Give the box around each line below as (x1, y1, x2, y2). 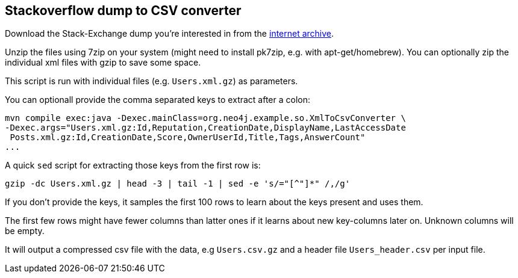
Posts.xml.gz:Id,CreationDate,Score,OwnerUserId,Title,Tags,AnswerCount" (10, 132, 366, 143)
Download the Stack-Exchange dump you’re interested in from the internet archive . (5, 28, 334, 39)
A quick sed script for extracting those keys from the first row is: (5, 160, 261, 171)
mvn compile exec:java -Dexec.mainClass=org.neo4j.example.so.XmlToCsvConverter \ (5, 113, 406, 123)
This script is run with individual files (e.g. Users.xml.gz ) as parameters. (5, 76, 298, 87)
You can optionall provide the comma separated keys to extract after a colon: (5, 94, 311, 105)
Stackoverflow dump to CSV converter (5, 3, 242, 18)
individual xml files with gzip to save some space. (5, 57, 201, 68)
